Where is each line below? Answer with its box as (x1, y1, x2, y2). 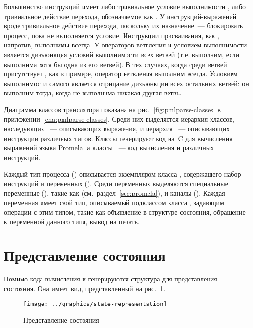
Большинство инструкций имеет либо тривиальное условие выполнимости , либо (4, 1, 246, 11)
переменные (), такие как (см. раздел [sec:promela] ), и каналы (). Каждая (4, 187, 225, 198)
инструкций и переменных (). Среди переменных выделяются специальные (4, 178, 228, 188)
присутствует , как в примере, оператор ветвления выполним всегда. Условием (4, 69, 238, 79)
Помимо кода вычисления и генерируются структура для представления (4, 274, 217, 284)
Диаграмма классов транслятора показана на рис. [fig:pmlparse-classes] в (4, 104, 221, 114)
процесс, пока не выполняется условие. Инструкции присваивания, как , (4, 30, 219, 40)
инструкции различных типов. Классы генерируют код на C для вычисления (4, 133, 232, 143)
